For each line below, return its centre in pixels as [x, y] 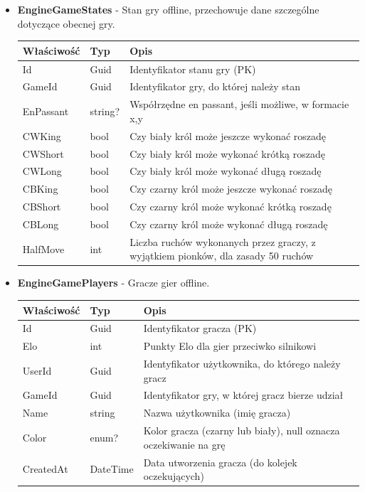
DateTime [112, 469]
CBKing [40, 189]
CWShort [43, 153]
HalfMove [43, 248]
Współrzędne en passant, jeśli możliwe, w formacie [239, 104]
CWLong [42, 171]
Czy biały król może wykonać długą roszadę [226, 171]
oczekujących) [174, 476]
